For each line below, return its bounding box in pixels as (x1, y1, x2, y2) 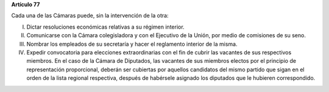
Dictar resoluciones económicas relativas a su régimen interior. (26, 23, 185, 30)
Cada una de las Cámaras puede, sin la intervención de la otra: (11, 12, 169, 19)
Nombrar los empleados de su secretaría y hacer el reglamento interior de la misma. (26, 40, 238, 48)
